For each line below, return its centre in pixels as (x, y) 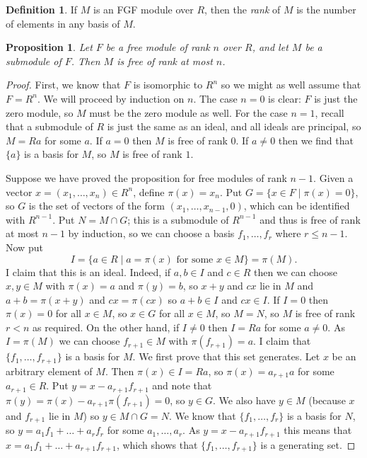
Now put (24, 247)
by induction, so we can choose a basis (151, 233)
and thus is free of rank (310, 219)
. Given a (333, 177)
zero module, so (40, 112)
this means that (318, 430)
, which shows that (157, 444)
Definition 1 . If (42, 9)
